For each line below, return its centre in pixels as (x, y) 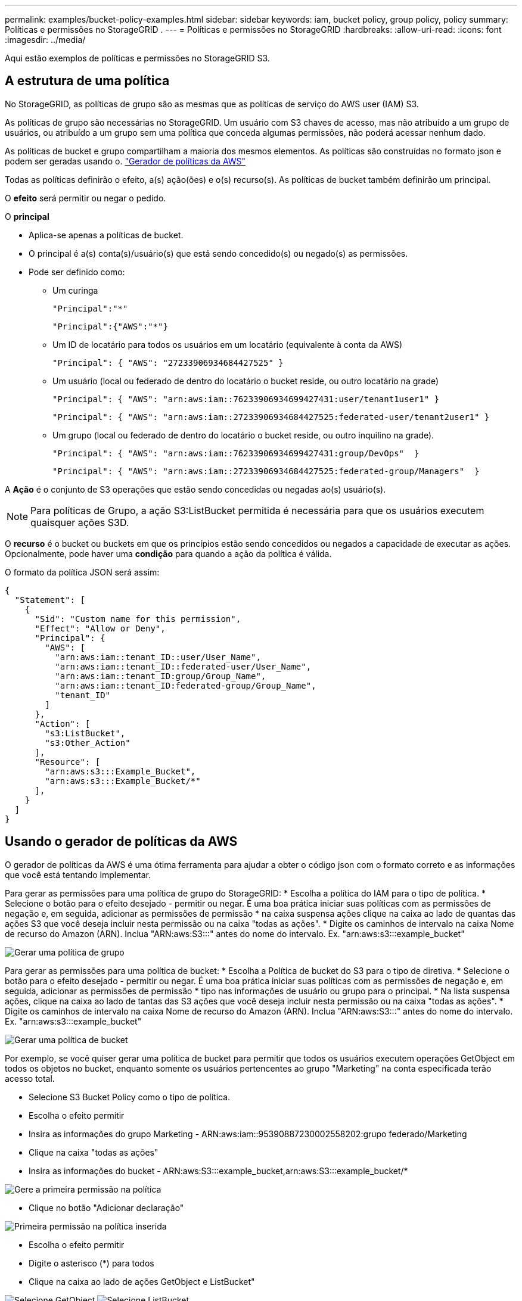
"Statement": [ (50, 600)
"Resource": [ (68, 762)
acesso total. (30, 1078)
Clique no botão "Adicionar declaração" (106, 1207)
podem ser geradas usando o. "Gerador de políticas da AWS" (125, 161)
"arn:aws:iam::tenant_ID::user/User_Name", (158, 657)
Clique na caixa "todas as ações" (94, 1152)
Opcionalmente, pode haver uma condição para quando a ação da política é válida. (168, 553)
